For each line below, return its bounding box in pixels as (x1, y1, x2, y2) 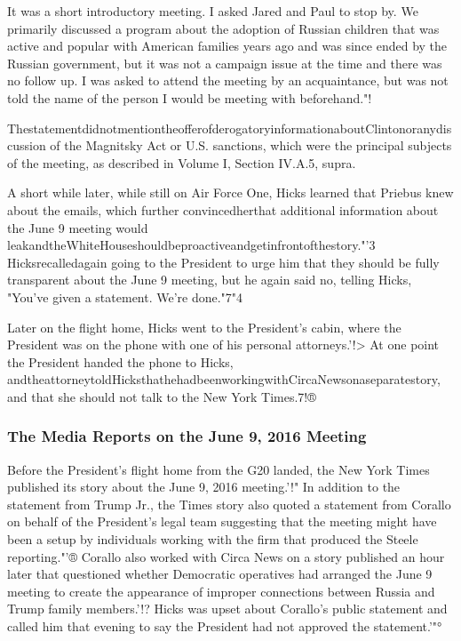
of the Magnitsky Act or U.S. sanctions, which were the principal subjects (50, 136, 452, 155)
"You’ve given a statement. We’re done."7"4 (7, 287, 243, 306)
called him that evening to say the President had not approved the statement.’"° (7, 617, 442, 636)
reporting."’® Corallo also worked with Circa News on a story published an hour (7, 547, 445, 565)
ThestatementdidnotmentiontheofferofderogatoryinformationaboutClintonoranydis (7, 118, 452, 137)
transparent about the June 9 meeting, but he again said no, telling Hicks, (7, 270, 412, 289)
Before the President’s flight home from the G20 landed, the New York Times (7, 460, 430, 478)
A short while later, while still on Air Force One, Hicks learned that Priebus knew (7, 183, 454, 202)
